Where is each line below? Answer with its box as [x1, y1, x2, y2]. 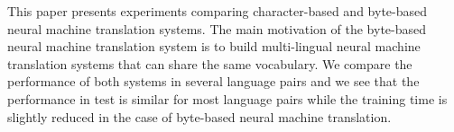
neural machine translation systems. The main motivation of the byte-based [7, 19, 427, 38]
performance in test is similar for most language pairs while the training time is [7, 89, 448, 108]
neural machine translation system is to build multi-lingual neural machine [7, 37, 421, 56]
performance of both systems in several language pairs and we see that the [7, 72, 420, 91]
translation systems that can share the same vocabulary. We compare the [7, 54, 412, 73]
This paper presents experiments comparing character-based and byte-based [7, 2, 428, 20]
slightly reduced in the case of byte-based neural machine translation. [7, 107, 392, 126]
